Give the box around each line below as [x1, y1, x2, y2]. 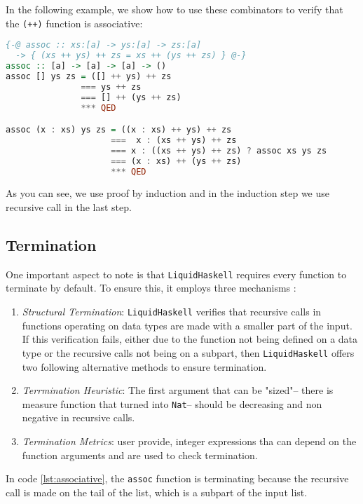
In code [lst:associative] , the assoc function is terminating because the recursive [6, 471, 349, 486]
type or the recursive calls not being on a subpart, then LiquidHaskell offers [22, 345, 355, 360]
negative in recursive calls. [22, 410, 135, 425]
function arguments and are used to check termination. [22, 447, 258, 462]
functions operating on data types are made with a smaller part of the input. [22, 318, 352, 332]
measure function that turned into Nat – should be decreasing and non [22, 396, 322, 411]
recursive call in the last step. [6, 200, 132, 214]
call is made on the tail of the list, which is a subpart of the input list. [6, 484, 308, 499]
